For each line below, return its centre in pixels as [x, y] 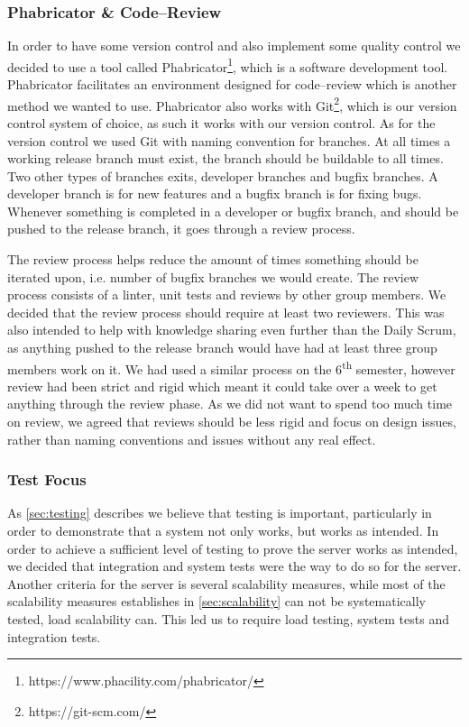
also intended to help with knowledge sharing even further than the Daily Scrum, [232, 330]
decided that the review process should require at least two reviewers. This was [226, 312]
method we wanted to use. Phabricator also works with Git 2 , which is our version [232, 104]
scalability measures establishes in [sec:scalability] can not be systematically [216, 601]
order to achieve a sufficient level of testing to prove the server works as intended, [233, 548]
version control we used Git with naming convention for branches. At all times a [229, 140]
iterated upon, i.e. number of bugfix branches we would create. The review [213, 276]
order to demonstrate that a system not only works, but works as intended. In [223, 531]
